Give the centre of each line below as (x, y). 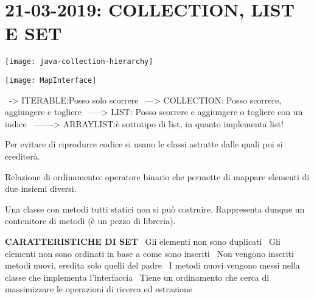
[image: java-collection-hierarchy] (79, 62)
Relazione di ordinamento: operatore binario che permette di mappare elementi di (157, 176)
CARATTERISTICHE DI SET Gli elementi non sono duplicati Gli (143, 241)
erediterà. (23, 156)
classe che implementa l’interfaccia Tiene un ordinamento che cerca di (137, 277)
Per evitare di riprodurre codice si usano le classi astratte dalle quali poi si (144, 144)
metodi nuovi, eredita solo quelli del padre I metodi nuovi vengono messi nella (152, 265)
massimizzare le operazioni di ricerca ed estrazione (99, 289)
